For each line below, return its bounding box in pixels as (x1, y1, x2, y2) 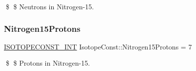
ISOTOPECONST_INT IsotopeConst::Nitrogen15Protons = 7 (4, 41, 192, 51)
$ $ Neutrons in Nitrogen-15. (5, 1, 94, 11)
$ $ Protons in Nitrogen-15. (5, 58, 90, 68)
